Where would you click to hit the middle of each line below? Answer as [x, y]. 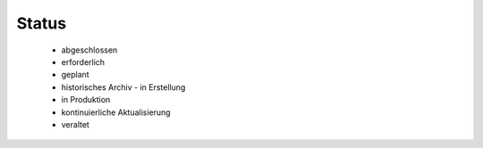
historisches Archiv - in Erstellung [123, 87]
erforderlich [83, 62]
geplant [75, 75]
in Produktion [86, 100]
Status [42, 23]
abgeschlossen [89, 50]
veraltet [75, 124]
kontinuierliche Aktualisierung [116, 112]
